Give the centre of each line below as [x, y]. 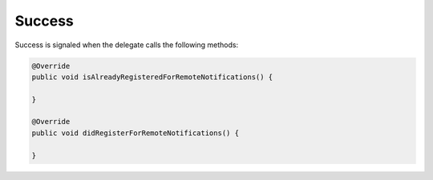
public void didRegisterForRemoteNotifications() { [136, 133]
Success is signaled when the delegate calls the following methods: [127, 45]
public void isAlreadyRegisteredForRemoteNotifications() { [152, 77]
